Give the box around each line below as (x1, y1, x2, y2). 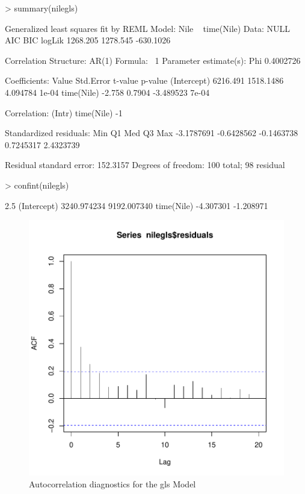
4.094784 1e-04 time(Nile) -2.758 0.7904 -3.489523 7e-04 (5, 86, 210, 98)
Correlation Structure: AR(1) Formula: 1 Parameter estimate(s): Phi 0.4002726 (5, 54, 301, 66)
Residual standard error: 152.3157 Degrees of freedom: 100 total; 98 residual (5, 158, 285, 171)
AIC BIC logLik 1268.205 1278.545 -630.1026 (5, 34, 171, 46)
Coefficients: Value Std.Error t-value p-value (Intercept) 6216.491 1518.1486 (5, 74, 284, 87)
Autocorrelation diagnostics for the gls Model (29, 477, 196, 490)
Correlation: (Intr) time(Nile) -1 (5, 106, 123, 119)
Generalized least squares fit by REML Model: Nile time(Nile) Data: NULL (5, 22, 291, 34)
